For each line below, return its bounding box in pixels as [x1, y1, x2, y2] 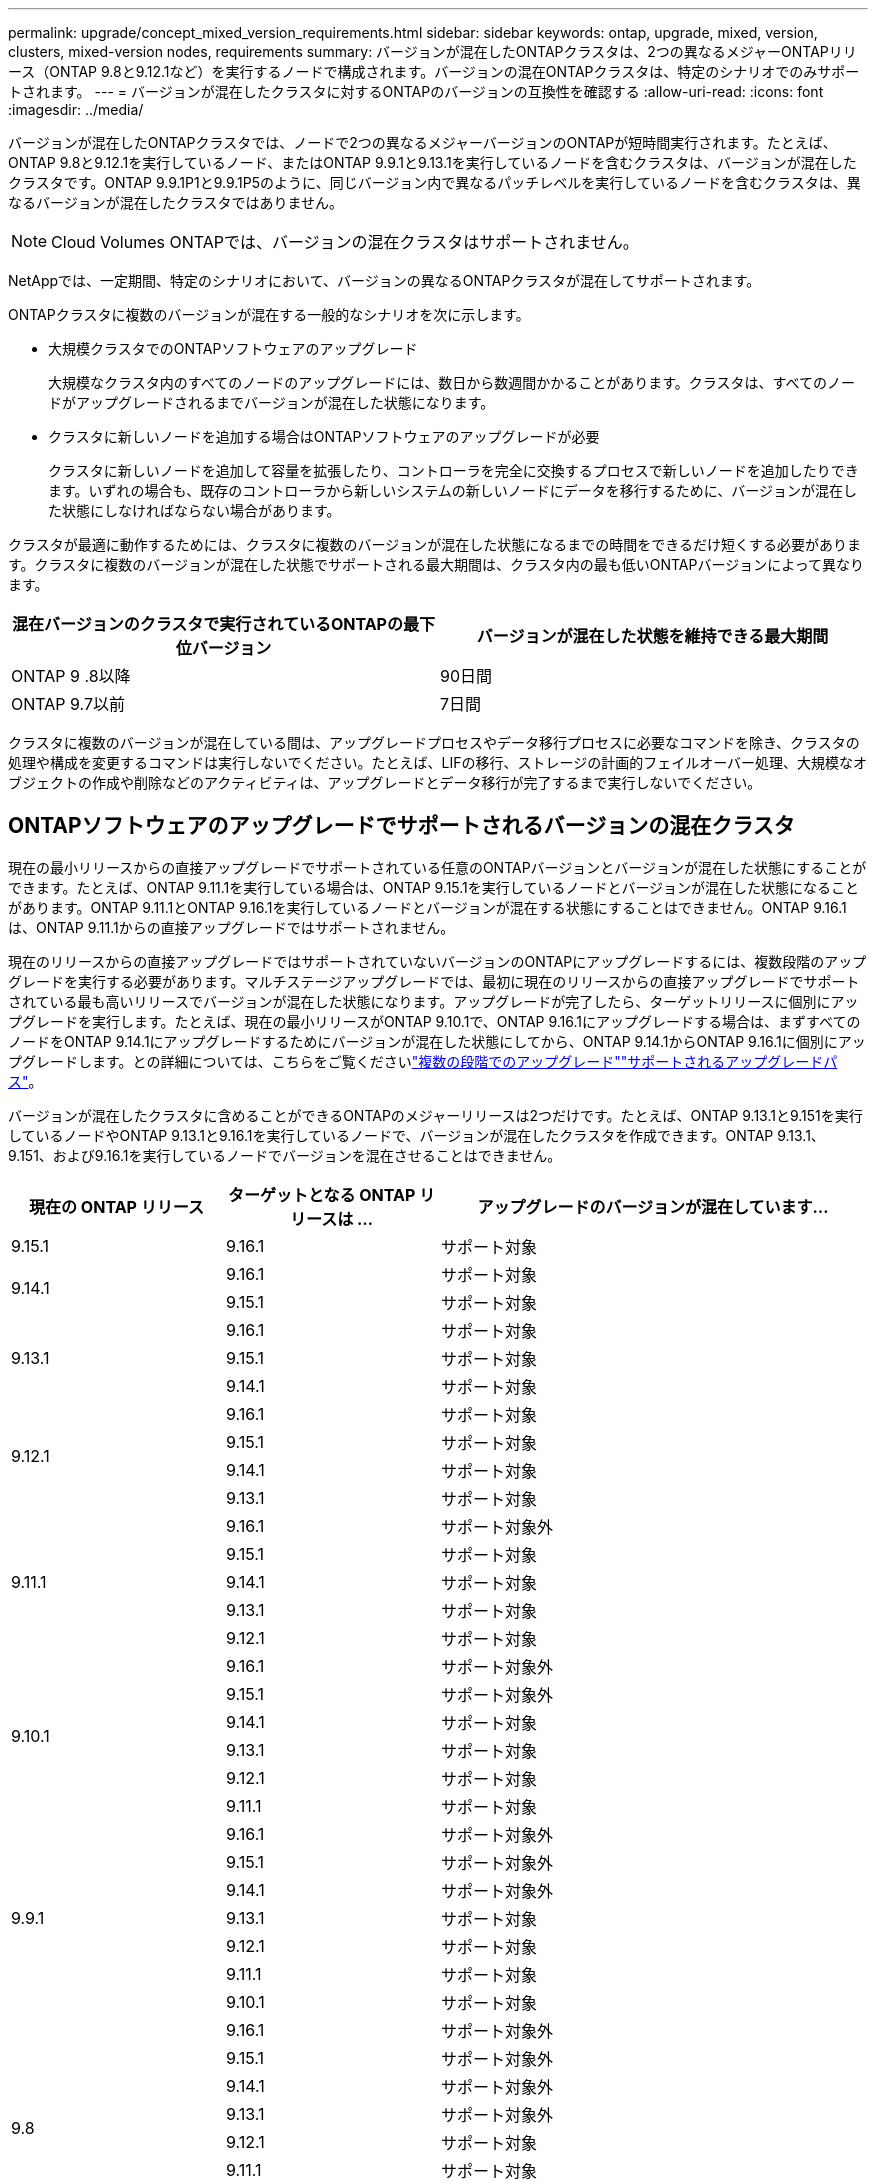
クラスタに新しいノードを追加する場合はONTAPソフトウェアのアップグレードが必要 [48, 428, 600, 445]
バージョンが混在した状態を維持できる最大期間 [476, 626, 829, 646]
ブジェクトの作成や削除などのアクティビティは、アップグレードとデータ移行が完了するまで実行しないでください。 [8, 774, 762, 791]
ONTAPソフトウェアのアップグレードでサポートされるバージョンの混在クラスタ [8, 813, 795, 839]
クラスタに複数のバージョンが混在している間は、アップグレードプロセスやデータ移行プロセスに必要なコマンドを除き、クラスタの [8, 734, 860, 751]
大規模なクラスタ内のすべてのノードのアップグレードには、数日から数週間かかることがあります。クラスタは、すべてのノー [48, 374, 855, 391]
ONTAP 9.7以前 [11, 694, 125, 714]
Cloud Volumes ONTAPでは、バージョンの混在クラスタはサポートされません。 [51, 232, 639, 252]
